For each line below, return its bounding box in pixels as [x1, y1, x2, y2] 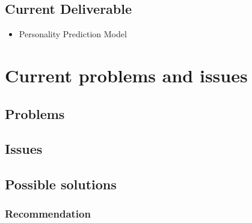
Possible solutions [5, 175, 117, 194]
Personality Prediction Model [19, 28, 127, 40]
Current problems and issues [5, 63, 248, 87]
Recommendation [5, 206, 91, 221]
